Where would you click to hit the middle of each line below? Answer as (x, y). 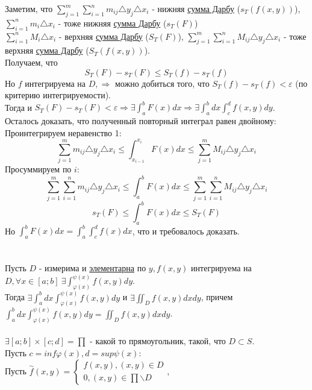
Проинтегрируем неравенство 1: (63, 132)
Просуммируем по (38, 169)
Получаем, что (31, 62)
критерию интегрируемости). (58, 95)
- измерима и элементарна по (92, 268)
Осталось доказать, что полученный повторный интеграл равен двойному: (141, 121)
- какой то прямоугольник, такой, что (158, 341)
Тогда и (19, 107)
